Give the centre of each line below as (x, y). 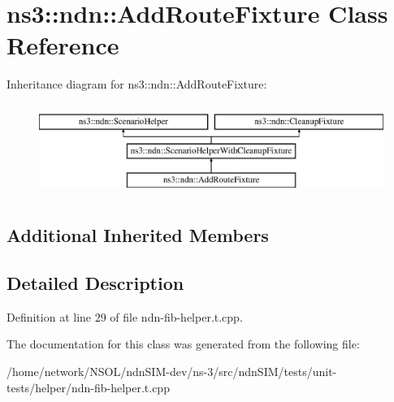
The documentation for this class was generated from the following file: (183, 344)
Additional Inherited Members (138, 235)
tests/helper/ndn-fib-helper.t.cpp (88, 387)
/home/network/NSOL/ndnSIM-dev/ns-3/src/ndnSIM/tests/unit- (172, 372)
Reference (63, 45)
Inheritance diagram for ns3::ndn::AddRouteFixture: (137, 84)
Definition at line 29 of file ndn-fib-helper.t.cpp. (125, 316)
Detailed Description (95, 283)
